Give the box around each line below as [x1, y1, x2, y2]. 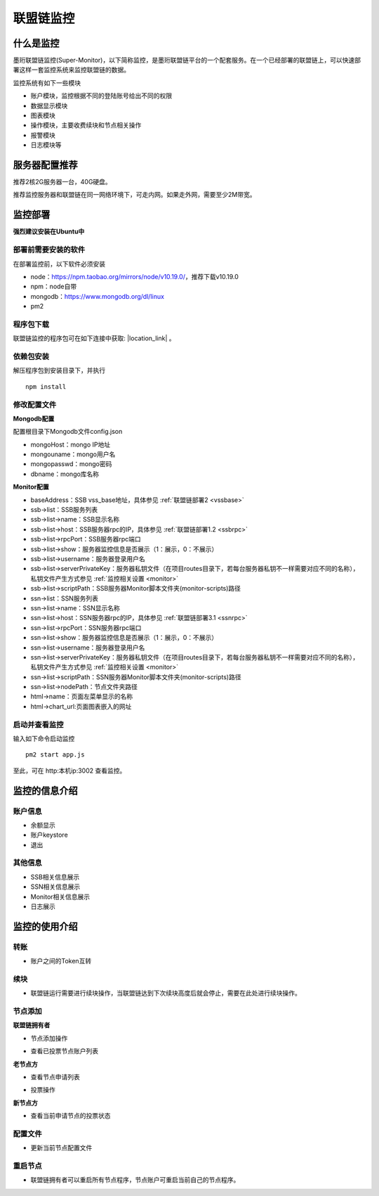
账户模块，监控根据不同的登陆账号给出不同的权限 [30, 91, 172, 100]
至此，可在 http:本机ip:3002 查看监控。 [13, 766, 126, 775]
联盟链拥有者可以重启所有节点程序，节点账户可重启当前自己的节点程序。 [30, 1176, 240, 1184]
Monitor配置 [13, 482, 49, 491]
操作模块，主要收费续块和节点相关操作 [30, 121, 142, 129]
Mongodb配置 [13, 414, 55, 423]
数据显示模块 [30, 101, 68, 110]
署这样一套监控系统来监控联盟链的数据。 [13, 65, 130, 74]
